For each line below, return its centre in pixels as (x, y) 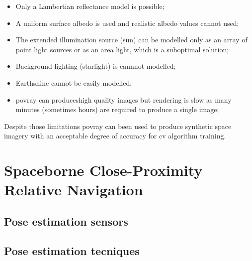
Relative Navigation (74, 190)
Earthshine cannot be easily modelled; (74, 82)
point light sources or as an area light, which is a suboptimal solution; (122, 49)
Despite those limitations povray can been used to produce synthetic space (118, 126)
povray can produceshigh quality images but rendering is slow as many (124, 99)
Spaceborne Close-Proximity (103, 170)
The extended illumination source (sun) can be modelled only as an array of (131, 40)
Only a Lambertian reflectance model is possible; (90, 6)
